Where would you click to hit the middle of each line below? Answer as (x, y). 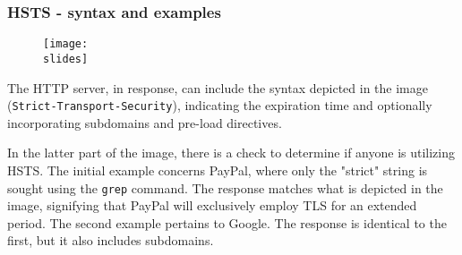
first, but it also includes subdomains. (111, 240)
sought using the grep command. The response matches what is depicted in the (225, 187)
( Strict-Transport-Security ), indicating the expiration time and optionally (220, 105)
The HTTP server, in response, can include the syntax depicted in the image (218, 87)
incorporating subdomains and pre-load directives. (145, 122)
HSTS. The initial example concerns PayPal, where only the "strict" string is (218, 170)
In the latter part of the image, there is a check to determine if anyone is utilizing (231, 153)
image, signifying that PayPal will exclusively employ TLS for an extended (212, 205)
